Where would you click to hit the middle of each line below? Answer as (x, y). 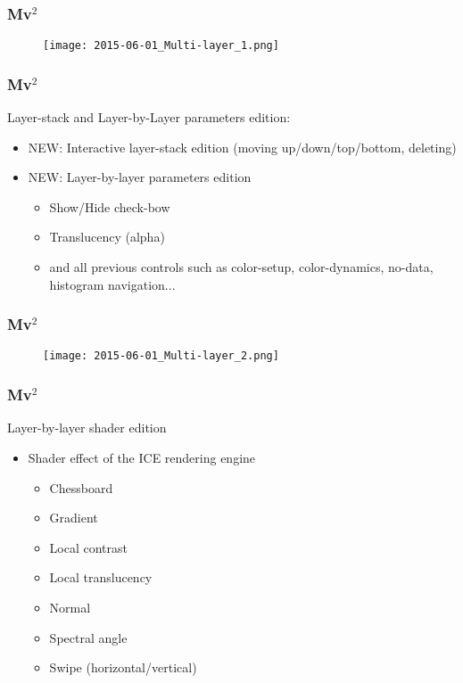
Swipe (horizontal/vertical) (123, 667)
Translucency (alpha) (107, 237)
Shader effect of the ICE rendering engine (142, 457)
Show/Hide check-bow (110, 206)
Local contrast (89, 547)
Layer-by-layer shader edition (87, 428)
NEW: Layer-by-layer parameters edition (140, 177)
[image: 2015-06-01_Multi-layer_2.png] (161, 356)
